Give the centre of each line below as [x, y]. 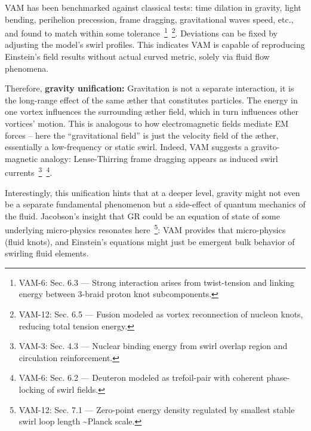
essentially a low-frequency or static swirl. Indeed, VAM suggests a [127, 147]
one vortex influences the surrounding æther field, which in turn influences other [152, 111]
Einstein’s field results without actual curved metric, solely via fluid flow [137, 56]
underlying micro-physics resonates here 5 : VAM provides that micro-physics [145, 229]
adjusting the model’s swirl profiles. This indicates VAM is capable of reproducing [155, 45]
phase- [278, 377]
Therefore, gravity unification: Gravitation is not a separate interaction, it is [150, 88]
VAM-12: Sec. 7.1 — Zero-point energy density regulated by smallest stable [157, 409]
